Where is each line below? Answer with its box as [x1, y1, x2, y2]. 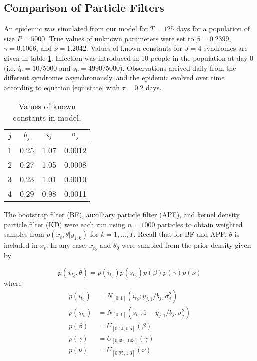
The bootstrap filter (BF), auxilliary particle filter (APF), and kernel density [4, 209, 240, 220]
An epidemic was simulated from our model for [4, 23, 148, 34]
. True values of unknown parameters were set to [45, 33, 194, 43]
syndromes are [203, 43, 248, 53]
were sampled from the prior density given [121, 240, 251, 250]
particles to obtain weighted [157, 219, 243, 229]
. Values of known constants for [86, 43, 183, 53]
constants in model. [13, 112, 81, 124]
